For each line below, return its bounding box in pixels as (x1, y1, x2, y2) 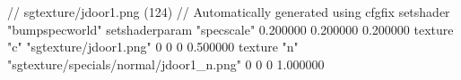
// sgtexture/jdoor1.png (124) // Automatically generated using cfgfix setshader (7, 3, 450, 20)
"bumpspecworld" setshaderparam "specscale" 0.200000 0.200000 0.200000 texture (7, 20, 454, 38)
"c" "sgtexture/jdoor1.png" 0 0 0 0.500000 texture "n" (7, 37, 299, 56)
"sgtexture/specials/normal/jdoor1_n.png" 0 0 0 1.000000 (7, 54, 325, 73)
